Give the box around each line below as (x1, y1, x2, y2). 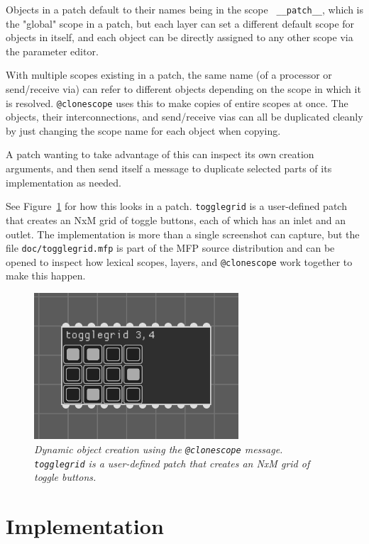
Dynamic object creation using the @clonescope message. (34, 441, 283, 456)
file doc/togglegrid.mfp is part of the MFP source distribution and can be (6, 240, 335, 255)
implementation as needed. (6, 174, 122, 189)
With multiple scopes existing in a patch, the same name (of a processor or (6, 67, 332, 82)
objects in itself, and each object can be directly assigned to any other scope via (6, 30, 353, 45)
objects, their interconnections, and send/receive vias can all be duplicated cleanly (6, 109, 363, 124)
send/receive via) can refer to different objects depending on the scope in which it (6, 82, 361, 96)
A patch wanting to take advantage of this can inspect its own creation (6, 147, 314, 162)
